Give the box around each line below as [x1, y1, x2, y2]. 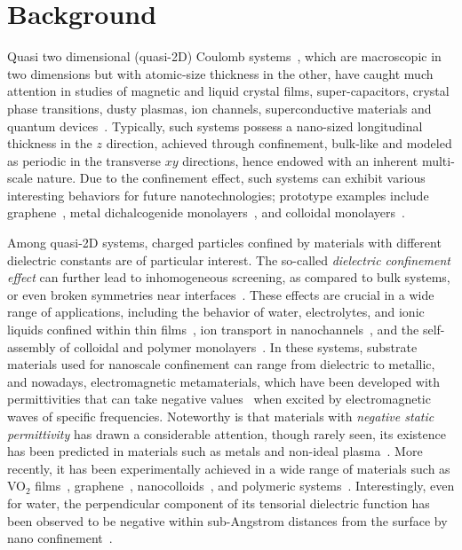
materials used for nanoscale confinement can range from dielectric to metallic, [7, 355, 435, 373]
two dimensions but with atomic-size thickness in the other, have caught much [7, 64, 434, 82]
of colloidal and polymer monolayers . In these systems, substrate [60, 337, 418, 356]
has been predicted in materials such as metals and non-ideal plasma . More [7, 442, 423, 460]
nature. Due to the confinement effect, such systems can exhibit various [36, 169, 426, 187]
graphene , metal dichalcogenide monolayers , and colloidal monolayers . [7, 203, 405, 222]
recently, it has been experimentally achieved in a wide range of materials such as [7, 459, 450, 477]
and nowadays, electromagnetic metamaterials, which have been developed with [7, 372, 441, 390]
